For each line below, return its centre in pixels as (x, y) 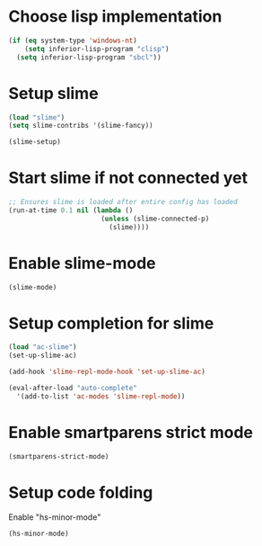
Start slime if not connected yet (128, 178)
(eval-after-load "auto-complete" (73, 388)
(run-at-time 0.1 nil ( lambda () (71, 210)
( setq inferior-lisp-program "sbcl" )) (89, 57)
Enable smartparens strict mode (131, 432)
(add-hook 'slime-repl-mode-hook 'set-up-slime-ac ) (107, 372)
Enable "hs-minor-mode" (55, 517)
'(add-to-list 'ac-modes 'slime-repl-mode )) (101, 396)
